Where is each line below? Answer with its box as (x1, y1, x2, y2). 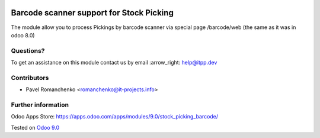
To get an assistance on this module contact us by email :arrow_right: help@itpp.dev (11, 59, 217, 66)
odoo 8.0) (11, 31, 35, 38)
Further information (11, 101, 69, 109)
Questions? (11, 46, 45, 54)
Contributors (11, 73, 49, 82)
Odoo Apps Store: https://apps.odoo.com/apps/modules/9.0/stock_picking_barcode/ (11, 113, 219, 120)
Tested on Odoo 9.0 (11, 124, 60, 131)
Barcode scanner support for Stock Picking (11, 8, 174, 18)
